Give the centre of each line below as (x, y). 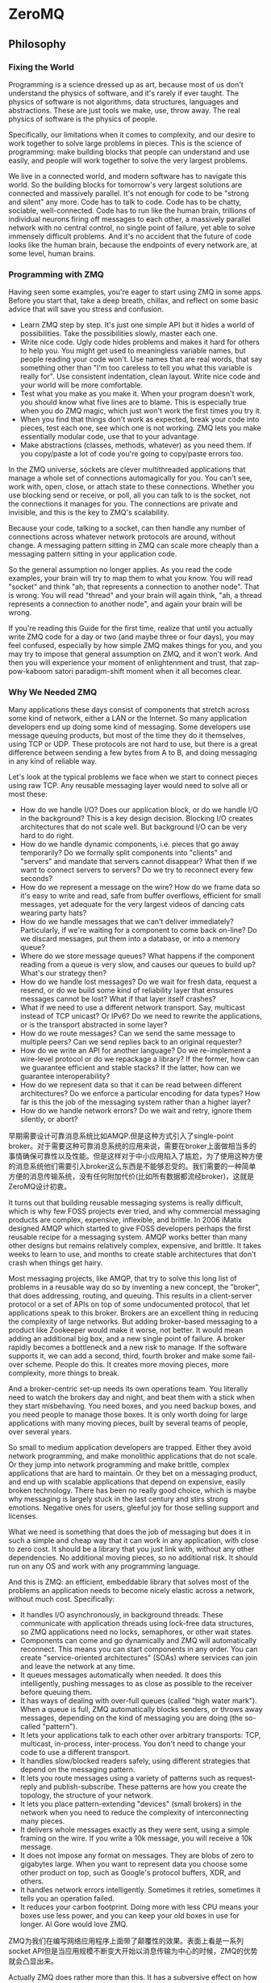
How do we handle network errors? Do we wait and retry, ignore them (136, 1111)
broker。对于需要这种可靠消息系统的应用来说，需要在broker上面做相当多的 (132, 1146)
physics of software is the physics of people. (83, 119)
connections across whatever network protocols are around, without (122, 537)
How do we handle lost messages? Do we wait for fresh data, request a (138, 982)
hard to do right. (47, 836)
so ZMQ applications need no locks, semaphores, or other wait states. (136, 1632)
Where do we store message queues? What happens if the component (138, 956)
